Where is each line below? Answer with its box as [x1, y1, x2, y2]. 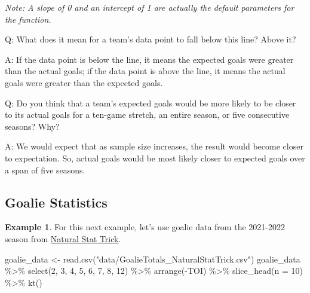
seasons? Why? [5, 120, 60, 132]
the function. [5, 13, 51, 25]
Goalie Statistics [5, 193, 108, 211]
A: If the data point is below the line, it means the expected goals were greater [5, 53, 294, 65]
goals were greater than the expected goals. [5, 76, 163, 88]
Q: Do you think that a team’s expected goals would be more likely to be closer [5, 96, 296, 109]
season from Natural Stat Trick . [5, 232, 121, 245]
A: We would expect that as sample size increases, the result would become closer [5, 140, 303, 152]
